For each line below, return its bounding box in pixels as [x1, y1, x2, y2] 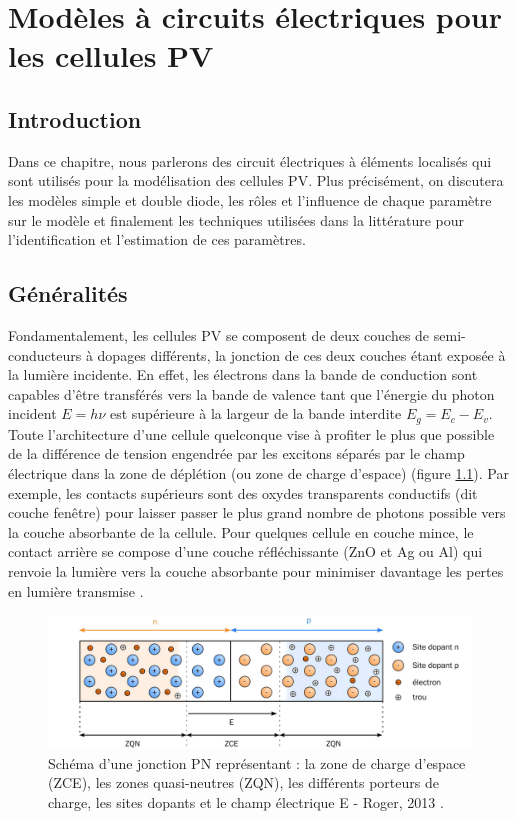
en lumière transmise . [8, 580, 144, 601]
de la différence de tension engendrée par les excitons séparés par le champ [8, 443, 465, 464]
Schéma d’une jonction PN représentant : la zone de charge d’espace [48, 752, 466, 773]
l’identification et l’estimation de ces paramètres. [8, 229, 306, 250]
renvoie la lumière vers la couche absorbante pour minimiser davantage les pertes [8, 560, 504, 581]
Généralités [8, 278, 128, 309]
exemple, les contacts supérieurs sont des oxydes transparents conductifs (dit [8, 482, 478, 503]
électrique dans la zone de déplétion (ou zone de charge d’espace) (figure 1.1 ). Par [8, 462, 509, 483]
